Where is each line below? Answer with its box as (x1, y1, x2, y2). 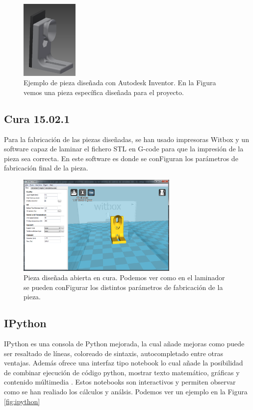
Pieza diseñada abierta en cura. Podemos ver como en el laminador (24, 272, 225, 283)
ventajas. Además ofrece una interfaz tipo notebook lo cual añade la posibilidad (4, 358, 243, 368)
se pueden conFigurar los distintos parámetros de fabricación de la (24, 282, 223, 292)
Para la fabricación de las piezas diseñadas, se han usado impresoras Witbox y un (4, 134, 249, 144)
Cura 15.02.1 (4, 111, 70, 126)
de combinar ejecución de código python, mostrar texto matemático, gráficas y (4, 367, 240, 377)
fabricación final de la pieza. (4, 163, 88, 173)
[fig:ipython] (4, 396, 40, 406)
